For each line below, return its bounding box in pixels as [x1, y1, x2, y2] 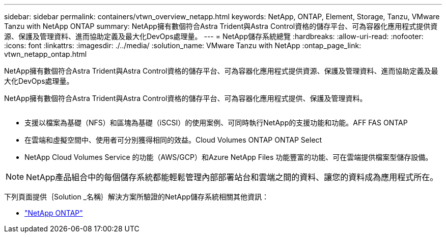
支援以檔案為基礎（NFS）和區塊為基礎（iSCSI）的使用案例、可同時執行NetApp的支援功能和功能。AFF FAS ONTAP [24, 118, 408, 127]
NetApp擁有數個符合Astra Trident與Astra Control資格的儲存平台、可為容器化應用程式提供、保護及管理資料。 [4, 94, 367, 103]
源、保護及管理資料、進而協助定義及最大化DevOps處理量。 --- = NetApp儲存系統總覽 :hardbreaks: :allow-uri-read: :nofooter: [4, 32, 424, 41]
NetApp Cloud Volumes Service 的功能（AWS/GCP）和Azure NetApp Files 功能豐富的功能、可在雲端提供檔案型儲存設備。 [24, 153, 433, 161]
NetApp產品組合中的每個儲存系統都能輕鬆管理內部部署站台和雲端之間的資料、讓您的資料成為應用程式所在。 [26, 172, 438, 182]
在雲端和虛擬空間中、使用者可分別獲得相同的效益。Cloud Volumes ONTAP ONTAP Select [24, 136, 322, 144]
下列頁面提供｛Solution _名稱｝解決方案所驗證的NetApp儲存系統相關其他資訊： [4, 192, 269, 201]
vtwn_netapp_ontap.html [4, 50, 87, 58]
